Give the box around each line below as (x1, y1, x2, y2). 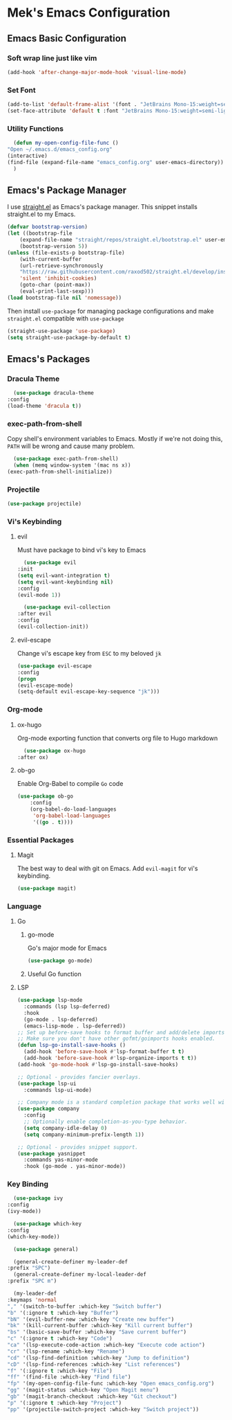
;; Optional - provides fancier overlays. (17, 1073, 142, 1081)
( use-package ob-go (17, 793, 74, 800)
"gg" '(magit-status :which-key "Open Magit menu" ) (7, 1387, 159, 1394)
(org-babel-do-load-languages (30, 806, 117, 813)
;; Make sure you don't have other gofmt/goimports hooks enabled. (17, 1035, 215, 1043)
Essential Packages (7, 835, 75, 845)
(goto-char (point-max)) (19, 282, 91, 289)
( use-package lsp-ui (17, 1080, 77, 1087)
